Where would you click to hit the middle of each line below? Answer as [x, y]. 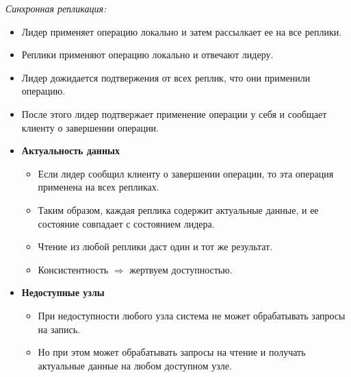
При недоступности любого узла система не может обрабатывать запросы [192, 315]
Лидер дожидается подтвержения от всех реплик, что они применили [166, 77]
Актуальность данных [70, 150]
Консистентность [73, 269]
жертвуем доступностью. [181, 269]
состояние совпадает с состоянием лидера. [126, 223]
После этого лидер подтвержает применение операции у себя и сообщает [174, 113]
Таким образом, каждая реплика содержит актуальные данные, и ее [178, 209]
